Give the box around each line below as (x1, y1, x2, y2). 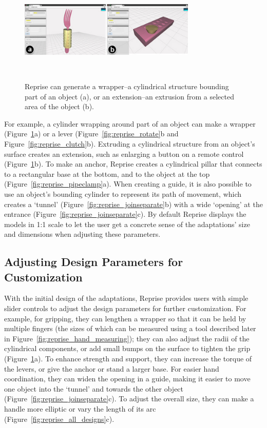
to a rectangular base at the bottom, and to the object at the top (4, 168, 210, 179)
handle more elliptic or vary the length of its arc (4, 403, 156, 414)
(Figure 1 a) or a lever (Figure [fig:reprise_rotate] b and (4, 128, 179, 139)
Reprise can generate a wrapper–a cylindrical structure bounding (25, 80, 229, 91)
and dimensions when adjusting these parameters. (4, 229, 161, 239)
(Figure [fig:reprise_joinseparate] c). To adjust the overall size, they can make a (4, 393, 254, 404)
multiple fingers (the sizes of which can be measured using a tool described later (4, 323, 256, 334)
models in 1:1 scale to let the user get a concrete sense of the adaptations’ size (4, 218, 250, 229)
